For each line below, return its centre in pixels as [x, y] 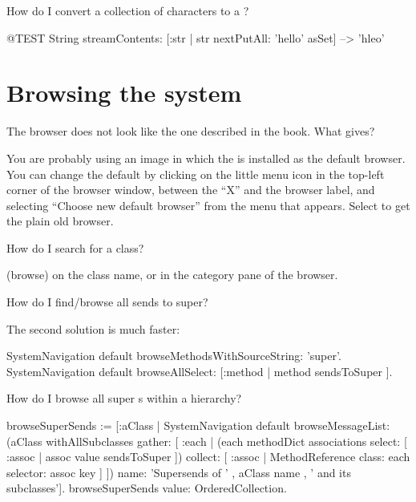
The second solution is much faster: [93, 328]
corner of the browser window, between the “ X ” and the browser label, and [191, 190]
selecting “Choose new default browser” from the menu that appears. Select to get [208, 205]
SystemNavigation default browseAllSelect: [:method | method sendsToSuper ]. [200, 371]
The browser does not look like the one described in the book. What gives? [191, 131]
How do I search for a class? [75, 247]
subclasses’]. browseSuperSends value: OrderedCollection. [147, 488]
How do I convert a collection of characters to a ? [128, 10]
